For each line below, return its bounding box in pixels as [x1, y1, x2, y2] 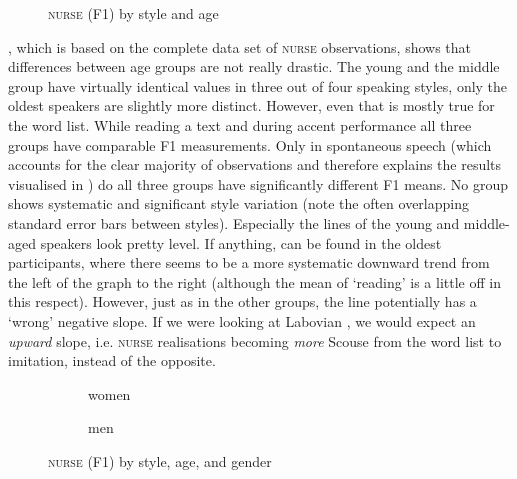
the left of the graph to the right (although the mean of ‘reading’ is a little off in [8, 271, 501, 292]
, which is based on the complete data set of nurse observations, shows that [8, 36, 472, 57]
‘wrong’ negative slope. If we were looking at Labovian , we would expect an [8, 310, 476, 331]
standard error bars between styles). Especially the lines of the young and [8, 212, 460, 233]
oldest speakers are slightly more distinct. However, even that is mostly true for [8, 95, 495, 116]
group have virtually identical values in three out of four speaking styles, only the [8, 75, 508, 96]
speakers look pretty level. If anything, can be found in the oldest [40, 232, 442, 253]
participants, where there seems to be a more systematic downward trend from [8, 252, 490, 273]
